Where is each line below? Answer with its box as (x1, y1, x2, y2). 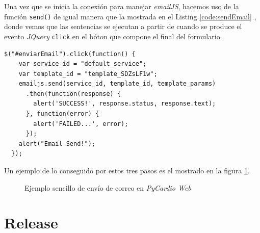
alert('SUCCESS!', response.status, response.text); (33, 100, 216, 108)
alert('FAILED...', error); (33, 120, 128, 127)
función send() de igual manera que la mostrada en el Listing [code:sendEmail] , (4, 11, 256, 21)
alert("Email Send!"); (18, 140, 95, 147)
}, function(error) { (25, 110, 99, 118)
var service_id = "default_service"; (18, 60, 147, 68)
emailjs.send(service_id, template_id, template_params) (18, 80, 216, 88)
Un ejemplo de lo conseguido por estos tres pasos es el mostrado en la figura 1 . (4, 165, 250, 176)
